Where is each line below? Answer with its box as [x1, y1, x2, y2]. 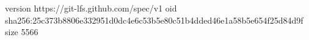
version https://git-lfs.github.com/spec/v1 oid [5, 2, 177, 14]
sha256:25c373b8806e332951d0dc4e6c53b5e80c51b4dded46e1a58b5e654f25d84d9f [5, 13, 304, 26]
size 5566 [5, 25, 38, 38]
